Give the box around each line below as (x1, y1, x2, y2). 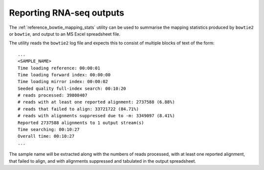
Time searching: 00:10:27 (18, 127, 80, 132)
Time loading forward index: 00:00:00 (18, 72, 111, 78)
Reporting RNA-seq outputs (9, 7, 125, 18)
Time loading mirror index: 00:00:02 (18, 79, 109, 85)
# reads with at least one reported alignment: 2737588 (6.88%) (18, 99, 176, 105)
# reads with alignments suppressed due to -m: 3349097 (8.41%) (18, 113, 176, 119)
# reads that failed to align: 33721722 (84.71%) (18, 106, 139, 112)
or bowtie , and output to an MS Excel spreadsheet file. (9, 31, 121, 37)
